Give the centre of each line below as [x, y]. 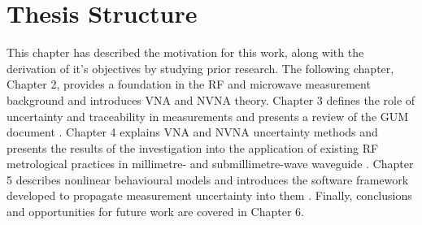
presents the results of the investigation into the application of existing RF [193, 147]
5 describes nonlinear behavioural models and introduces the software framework [208, 179]
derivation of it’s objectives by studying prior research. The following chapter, [200, 68]
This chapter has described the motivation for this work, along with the [185, 52]
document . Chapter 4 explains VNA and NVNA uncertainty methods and [192, 132]
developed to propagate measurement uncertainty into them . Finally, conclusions [209, 195]
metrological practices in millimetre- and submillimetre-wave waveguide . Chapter [210, 164]
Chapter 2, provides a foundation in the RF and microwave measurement [189, 84]
